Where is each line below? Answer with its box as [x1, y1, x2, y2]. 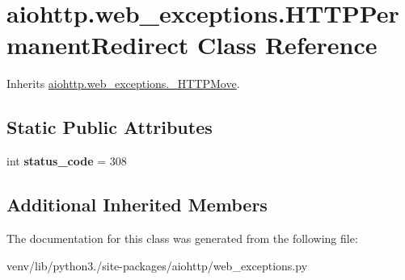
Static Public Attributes [6, 115, 213, 140]
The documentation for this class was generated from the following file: [6, 229, 358, 246]
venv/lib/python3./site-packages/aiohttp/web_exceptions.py [6, 257, 308, 274]
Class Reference [196, 28, 378, 61]
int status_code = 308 [6, 153, 127, 169]
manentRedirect [6, 28, 189, 61]
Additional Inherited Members [6, 192, 268, 217]
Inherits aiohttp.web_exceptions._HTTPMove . [6, 75, 240, 92]
